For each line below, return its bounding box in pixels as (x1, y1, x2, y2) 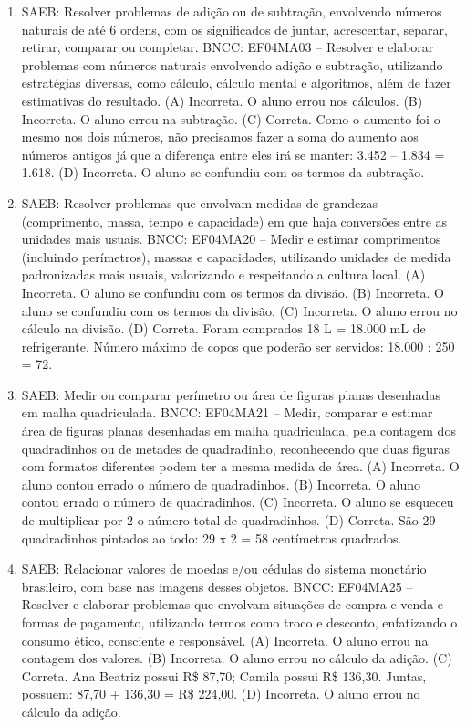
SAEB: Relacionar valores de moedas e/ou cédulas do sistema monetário (21, 559, 427, 578)
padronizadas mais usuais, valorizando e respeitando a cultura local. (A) (21, 265, 426, 284)
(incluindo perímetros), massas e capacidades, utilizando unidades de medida (21, 247, 451, 266)
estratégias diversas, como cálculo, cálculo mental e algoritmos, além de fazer (21, 73, 451, 92)
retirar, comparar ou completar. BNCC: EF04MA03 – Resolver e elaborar (21, 37, 434, 57)
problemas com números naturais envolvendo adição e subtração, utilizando (21, 55, 443, 74)
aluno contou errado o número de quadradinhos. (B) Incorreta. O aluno (21, 474, 421, 493)
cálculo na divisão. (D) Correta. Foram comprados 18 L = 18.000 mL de (21, 319, 426, 338)
